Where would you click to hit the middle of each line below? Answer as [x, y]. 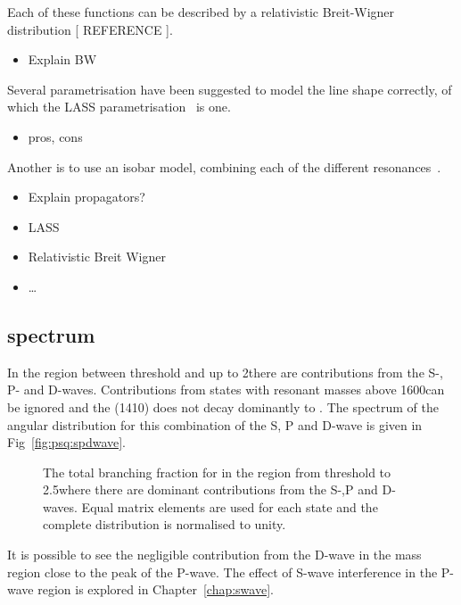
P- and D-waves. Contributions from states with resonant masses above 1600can [226, 390]
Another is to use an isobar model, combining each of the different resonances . [224, 166]
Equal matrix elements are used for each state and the [230, 506]
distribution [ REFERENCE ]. [90, 29]
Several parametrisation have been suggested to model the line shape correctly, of [230, 89]
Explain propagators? [86, 197]
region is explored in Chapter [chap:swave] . [156, 589]
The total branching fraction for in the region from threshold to [217, 472]
